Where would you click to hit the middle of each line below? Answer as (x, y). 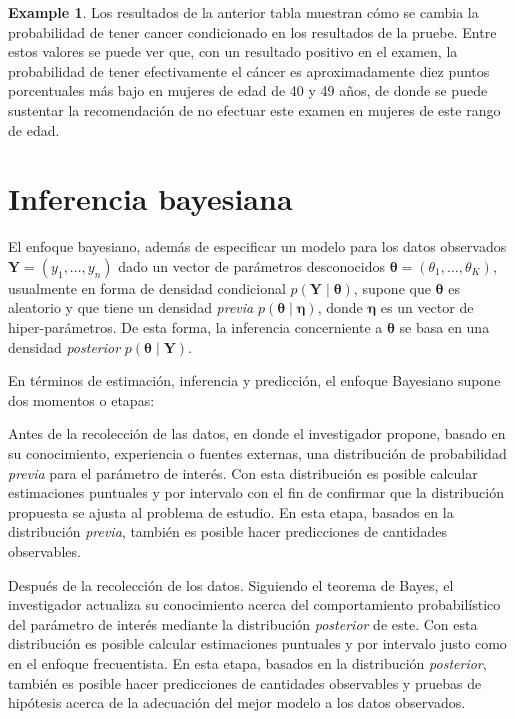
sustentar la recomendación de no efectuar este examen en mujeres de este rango (254, 109)
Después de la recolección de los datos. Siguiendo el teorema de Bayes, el (231, 584)
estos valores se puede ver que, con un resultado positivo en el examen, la (233, 51)
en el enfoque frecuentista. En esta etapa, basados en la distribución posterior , (247, 662)
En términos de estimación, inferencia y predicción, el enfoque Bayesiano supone (254, 380)
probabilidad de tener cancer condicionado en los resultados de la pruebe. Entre (252, 31)
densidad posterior (64, 346)
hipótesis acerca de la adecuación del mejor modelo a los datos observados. (237, 702)
